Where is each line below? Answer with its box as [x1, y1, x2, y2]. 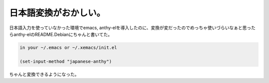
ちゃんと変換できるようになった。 [9, 71, 79, 77]
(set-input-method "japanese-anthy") [19, 58, 112, 64]
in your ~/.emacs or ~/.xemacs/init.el [19, 44, 117, 50]
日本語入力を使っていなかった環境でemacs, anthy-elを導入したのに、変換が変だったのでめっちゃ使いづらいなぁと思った [9, 25, 256, 31]
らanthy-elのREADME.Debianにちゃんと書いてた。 [9, 31, 113, 37]
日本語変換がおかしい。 [9, 7, 106, 18]
